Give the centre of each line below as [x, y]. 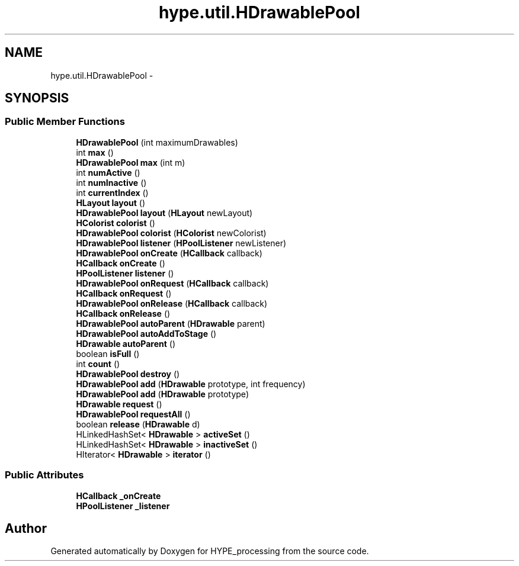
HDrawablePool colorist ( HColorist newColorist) [171, 233]
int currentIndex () [112, 192]
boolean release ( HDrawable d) [138, 424]
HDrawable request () [119, 404]
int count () [98, 364]
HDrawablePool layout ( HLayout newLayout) [164, 213]
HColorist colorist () [116, 223]
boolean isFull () [108, 353]
